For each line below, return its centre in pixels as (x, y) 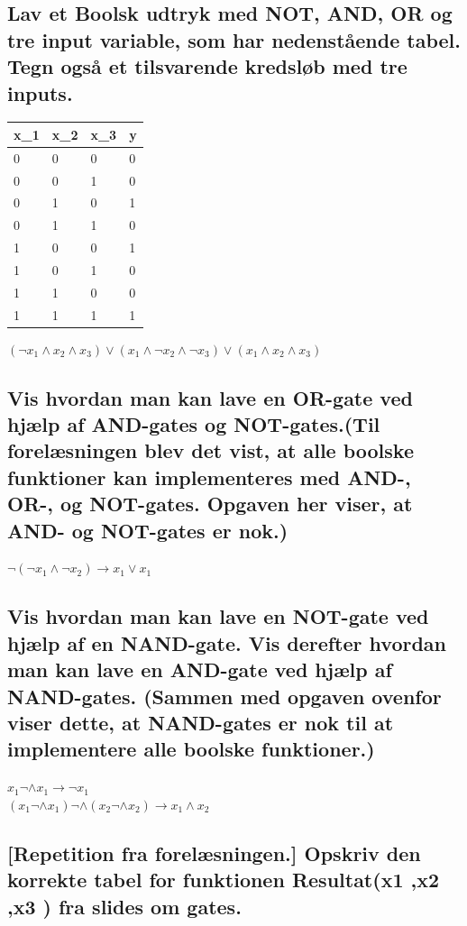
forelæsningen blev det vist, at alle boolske (211, 450)
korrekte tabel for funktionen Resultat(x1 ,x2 (224, 880)
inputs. (40, 92)
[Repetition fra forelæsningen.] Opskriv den (214, 853)
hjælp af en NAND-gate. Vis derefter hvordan (227, 642)
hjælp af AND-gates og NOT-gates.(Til (194, 424)
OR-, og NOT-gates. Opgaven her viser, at (210, 504)
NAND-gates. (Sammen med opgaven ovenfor (224, 696)
